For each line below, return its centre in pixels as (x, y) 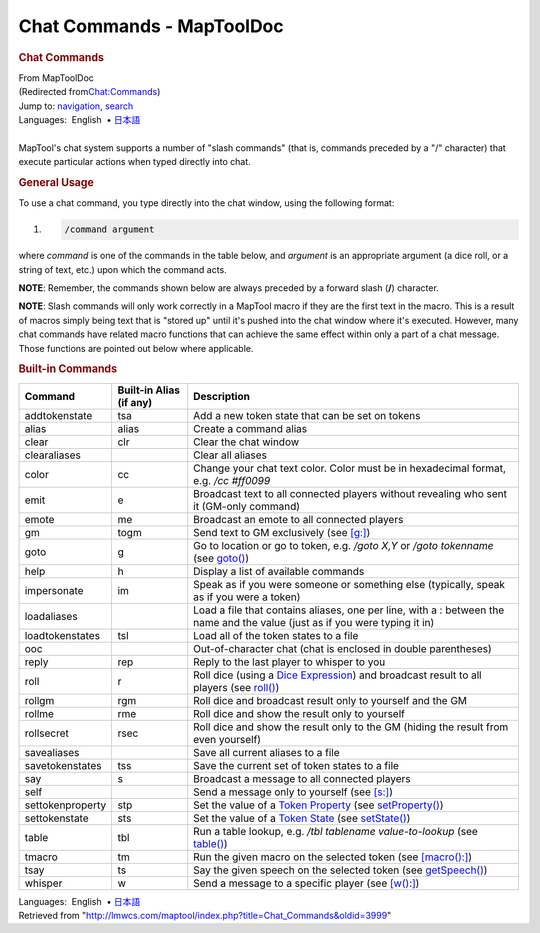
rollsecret (47, 733)
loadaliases (51, 616)
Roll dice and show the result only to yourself (299, 713)
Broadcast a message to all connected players (302, 778)
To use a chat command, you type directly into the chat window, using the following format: (206, 203)
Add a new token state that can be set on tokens (307, 415)
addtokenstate (58, 415)
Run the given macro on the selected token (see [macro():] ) (333, 857)
